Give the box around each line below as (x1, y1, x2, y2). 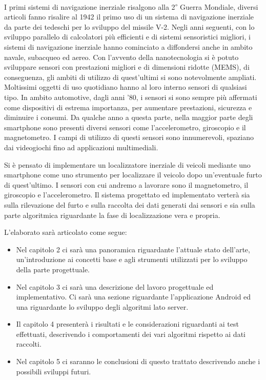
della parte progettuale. (16, 264, 90, 274)
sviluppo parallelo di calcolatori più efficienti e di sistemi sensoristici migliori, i (4, 31, 251, 42)
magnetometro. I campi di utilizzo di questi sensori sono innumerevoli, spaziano (4, 132, 254, 143)
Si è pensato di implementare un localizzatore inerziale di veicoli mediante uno (4, 159, 251, 170)
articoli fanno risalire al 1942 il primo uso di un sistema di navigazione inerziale (4, 11, 254, 22)
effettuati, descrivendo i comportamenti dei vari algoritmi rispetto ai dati (16, 328, 245, 339)
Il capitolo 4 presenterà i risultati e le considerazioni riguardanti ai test (16, 318, 239, 329)
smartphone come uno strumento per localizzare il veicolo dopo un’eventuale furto (4, 169, 262, 180)
